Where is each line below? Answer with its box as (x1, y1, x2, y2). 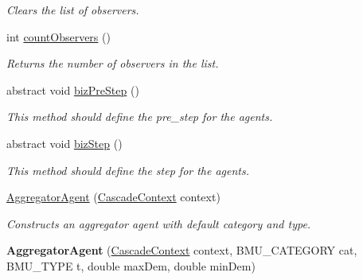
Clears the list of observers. (6, 2, 139, 17)
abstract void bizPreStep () (6, 81, 139, 98)
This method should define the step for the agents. (6, 161, 250, 178)
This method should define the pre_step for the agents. (6, 108, 273, 125)
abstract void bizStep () (6, 134, 123, 151)
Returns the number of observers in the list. (6, 55, 219, 72)
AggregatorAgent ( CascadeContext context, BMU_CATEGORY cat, (6, 242, 357, 259)
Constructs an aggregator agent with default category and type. (6, 215, 311, 231)
